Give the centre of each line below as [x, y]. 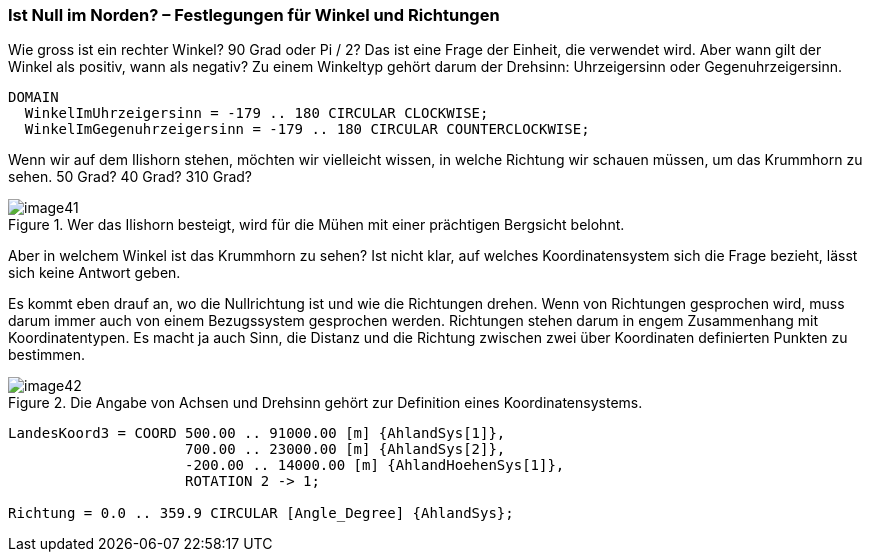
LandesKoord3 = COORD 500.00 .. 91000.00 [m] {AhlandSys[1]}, [257, 433]
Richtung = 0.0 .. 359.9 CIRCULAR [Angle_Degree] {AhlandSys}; [261, 513]
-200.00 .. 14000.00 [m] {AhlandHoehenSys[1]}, [375, 465]
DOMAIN [33, 97]
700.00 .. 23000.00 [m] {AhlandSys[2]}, [345, 449]
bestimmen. [47, 355]
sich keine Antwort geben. [94, 273]
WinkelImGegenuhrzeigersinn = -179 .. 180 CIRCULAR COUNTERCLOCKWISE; [307, 129]
